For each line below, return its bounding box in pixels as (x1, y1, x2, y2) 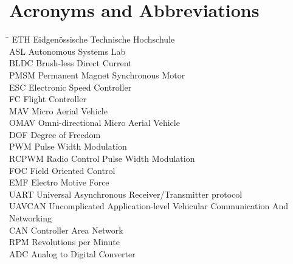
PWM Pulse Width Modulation (9, 140, 127, 153)
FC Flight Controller (9, 92, 86, 105)
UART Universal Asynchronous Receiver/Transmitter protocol (9, 187, 243, 200)
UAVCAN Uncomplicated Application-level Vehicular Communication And (9, 200, 288, 212)
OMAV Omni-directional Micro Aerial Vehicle (9, 116, 180, 129)
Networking (9, 212, 52, 224)
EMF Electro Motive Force (9, 176, 109, 189)
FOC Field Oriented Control (9, 164, 115, 176)
